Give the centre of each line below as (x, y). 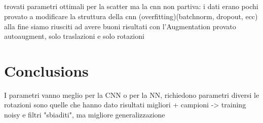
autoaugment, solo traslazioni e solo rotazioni (74, 36)
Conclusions (46, 70)
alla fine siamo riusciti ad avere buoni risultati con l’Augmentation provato (120, 26)
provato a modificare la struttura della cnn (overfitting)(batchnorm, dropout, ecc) (131, 16)
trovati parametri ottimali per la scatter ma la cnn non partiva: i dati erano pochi (131, 6)
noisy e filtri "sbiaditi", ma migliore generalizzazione (85, 115)
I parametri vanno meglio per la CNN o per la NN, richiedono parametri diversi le (132, 95)
